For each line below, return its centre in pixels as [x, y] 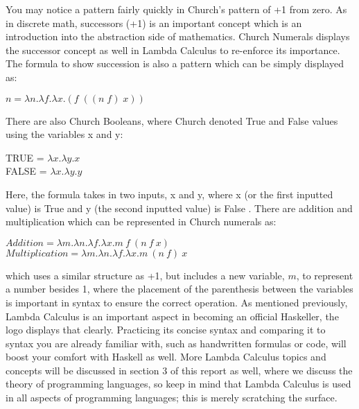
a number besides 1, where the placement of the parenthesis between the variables [179, 289]
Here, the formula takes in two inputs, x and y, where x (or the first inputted [169, 194]
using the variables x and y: [64, 134]
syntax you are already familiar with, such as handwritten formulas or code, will [176, 343]
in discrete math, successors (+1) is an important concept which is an [154, 23]
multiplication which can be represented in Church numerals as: [141, 221]
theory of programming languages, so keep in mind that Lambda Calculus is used [178, 384]
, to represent [325, 275]
